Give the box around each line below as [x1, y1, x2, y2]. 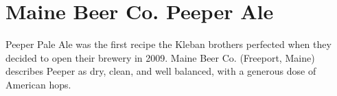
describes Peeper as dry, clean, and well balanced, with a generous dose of [5, 64, 316, 78]
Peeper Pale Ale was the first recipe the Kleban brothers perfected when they [5, 37, 332, 51]
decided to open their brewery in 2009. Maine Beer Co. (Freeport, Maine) [5, 50, 315, 64]
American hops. [5, 77, 71, 91]
